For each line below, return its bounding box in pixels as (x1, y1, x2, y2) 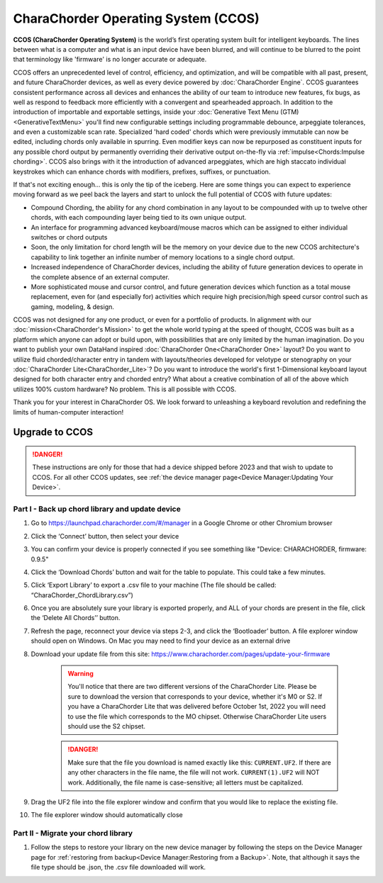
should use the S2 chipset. (67, 721, 145, 730)
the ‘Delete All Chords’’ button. (30, 614, 121, 622)
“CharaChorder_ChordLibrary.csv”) (30, 590, 134, 599)
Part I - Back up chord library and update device (13, 504, 181, 514)
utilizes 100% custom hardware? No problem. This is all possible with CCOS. (13, 385, 237, 393)
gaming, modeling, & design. (30, 302, 115, 311)
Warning (67, 670, 94, 678)
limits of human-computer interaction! (13, 407, 124, 416)
